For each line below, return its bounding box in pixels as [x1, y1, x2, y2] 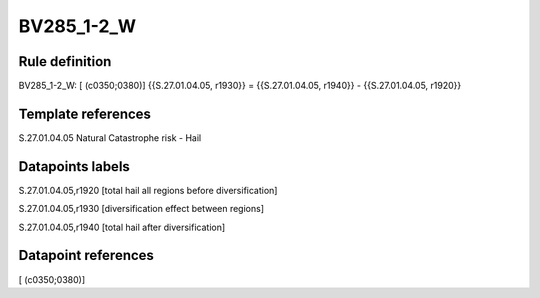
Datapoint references [18, 247, 155, 264]
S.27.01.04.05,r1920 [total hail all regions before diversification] [18, 184, 278, 196]
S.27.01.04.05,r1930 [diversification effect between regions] [18, 203, 265, 215]
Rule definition [18, 53, 112, 70]
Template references [18, 105, 152, 122]
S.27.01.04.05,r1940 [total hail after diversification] [18, 221, 226, 233]
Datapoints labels [18, 158, 130, 175]
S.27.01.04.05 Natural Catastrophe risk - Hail [18, 131, 202, 144]
